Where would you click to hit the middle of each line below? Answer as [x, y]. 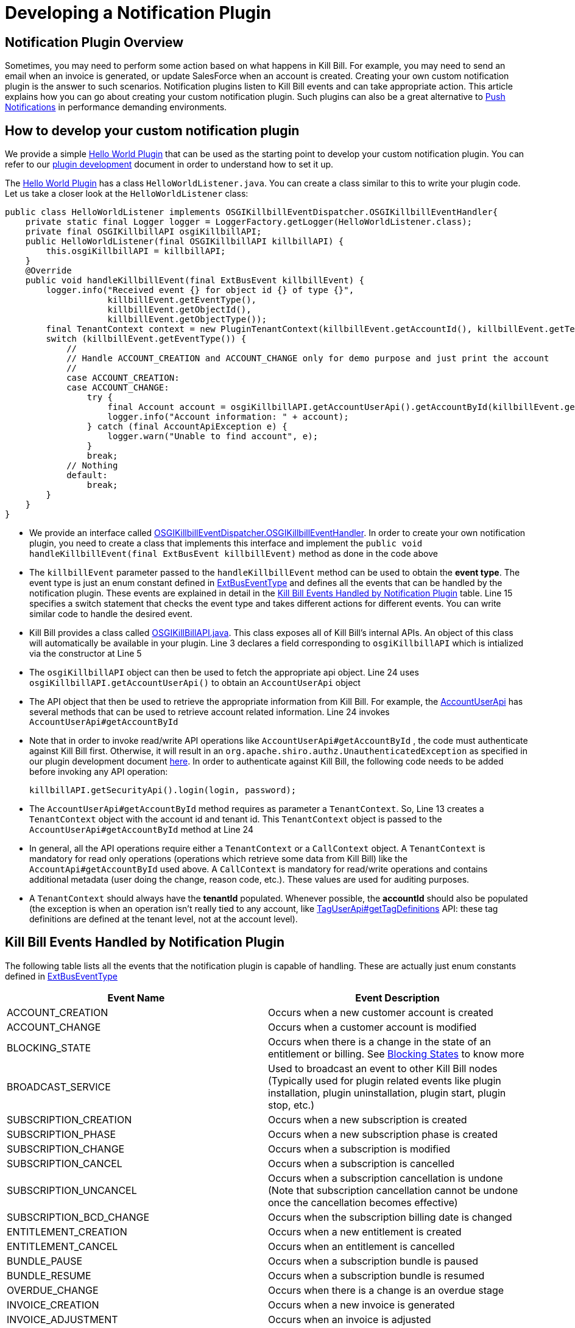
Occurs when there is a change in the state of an [379, 1041]
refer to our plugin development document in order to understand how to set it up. [169, 164]
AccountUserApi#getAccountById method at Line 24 [141, 830]
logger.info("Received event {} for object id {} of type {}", [200, 290]
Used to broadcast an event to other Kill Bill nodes [383, 1068]
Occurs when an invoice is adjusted [350, 1319]
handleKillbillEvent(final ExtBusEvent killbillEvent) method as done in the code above [234, 554]
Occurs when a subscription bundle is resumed [376, 1275]
